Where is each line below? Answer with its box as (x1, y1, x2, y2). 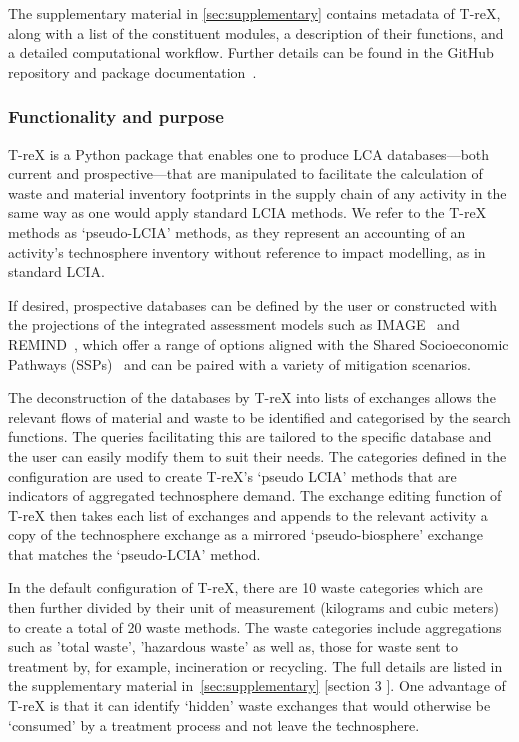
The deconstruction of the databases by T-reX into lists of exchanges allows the (8, 387, 496, 408)
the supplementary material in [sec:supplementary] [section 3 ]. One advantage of (8, 675, 506, 696)
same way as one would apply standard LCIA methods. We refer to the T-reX (8, 202, 487, 223)
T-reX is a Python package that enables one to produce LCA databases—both (8, 143, 490, 164)
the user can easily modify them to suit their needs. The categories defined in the (8, 445, 507, 466)
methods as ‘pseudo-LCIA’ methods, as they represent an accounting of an (8, 221, 466, 242)
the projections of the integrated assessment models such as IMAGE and (8, 314, 460, 335)
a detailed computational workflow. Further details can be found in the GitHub (8, 42, 494, 63)
